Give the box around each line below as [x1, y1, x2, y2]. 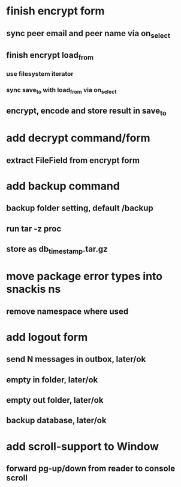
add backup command [6, 179, 120, 193]
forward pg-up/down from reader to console [6, 464, 176, 474]
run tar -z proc [6, 224, 62, 234]
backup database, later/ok [6, 415, 107, 426]
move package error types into [6, 269, 163, 283]
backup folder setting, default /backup [6, 203, 154, 213]
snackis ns [6, 283, 61, 296]
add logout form [6, 330, 88, 344]
